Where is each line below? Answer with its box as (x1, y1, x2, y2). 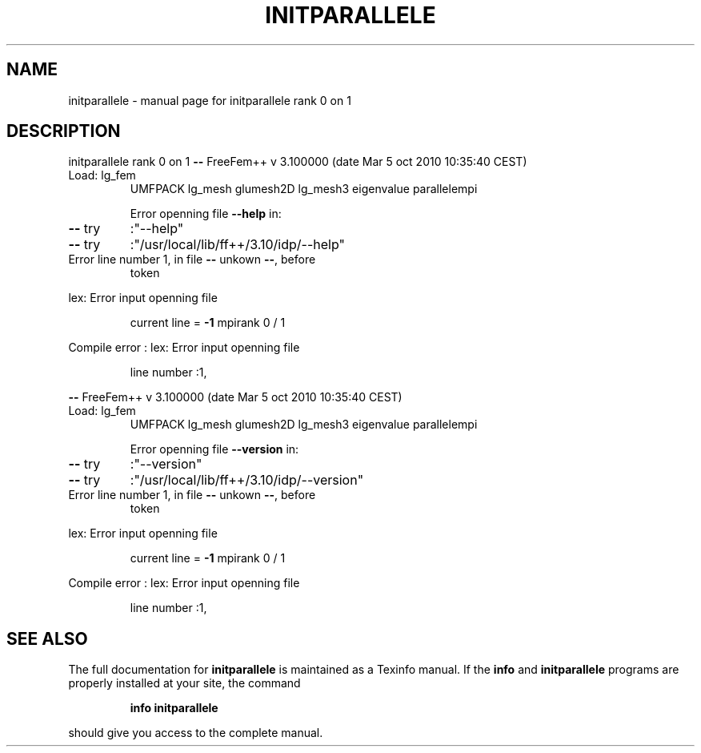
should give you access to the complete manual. (68, 726, 323, 740)
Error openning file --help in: (130, 207, 282, 221)
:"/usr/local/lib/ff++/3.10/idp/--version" (130, 472, 364, 489)
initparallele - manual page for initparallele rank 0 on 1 (68, 93, 351, 107)
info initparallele (130, 701, 218, 715)
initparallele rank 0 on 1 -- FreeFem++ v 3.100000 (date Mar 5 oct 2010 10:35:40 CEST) (68, 155, 527, 169)
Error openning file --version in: (130, 442, 299, 457)
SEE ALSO (6, 628, 88, 649)
